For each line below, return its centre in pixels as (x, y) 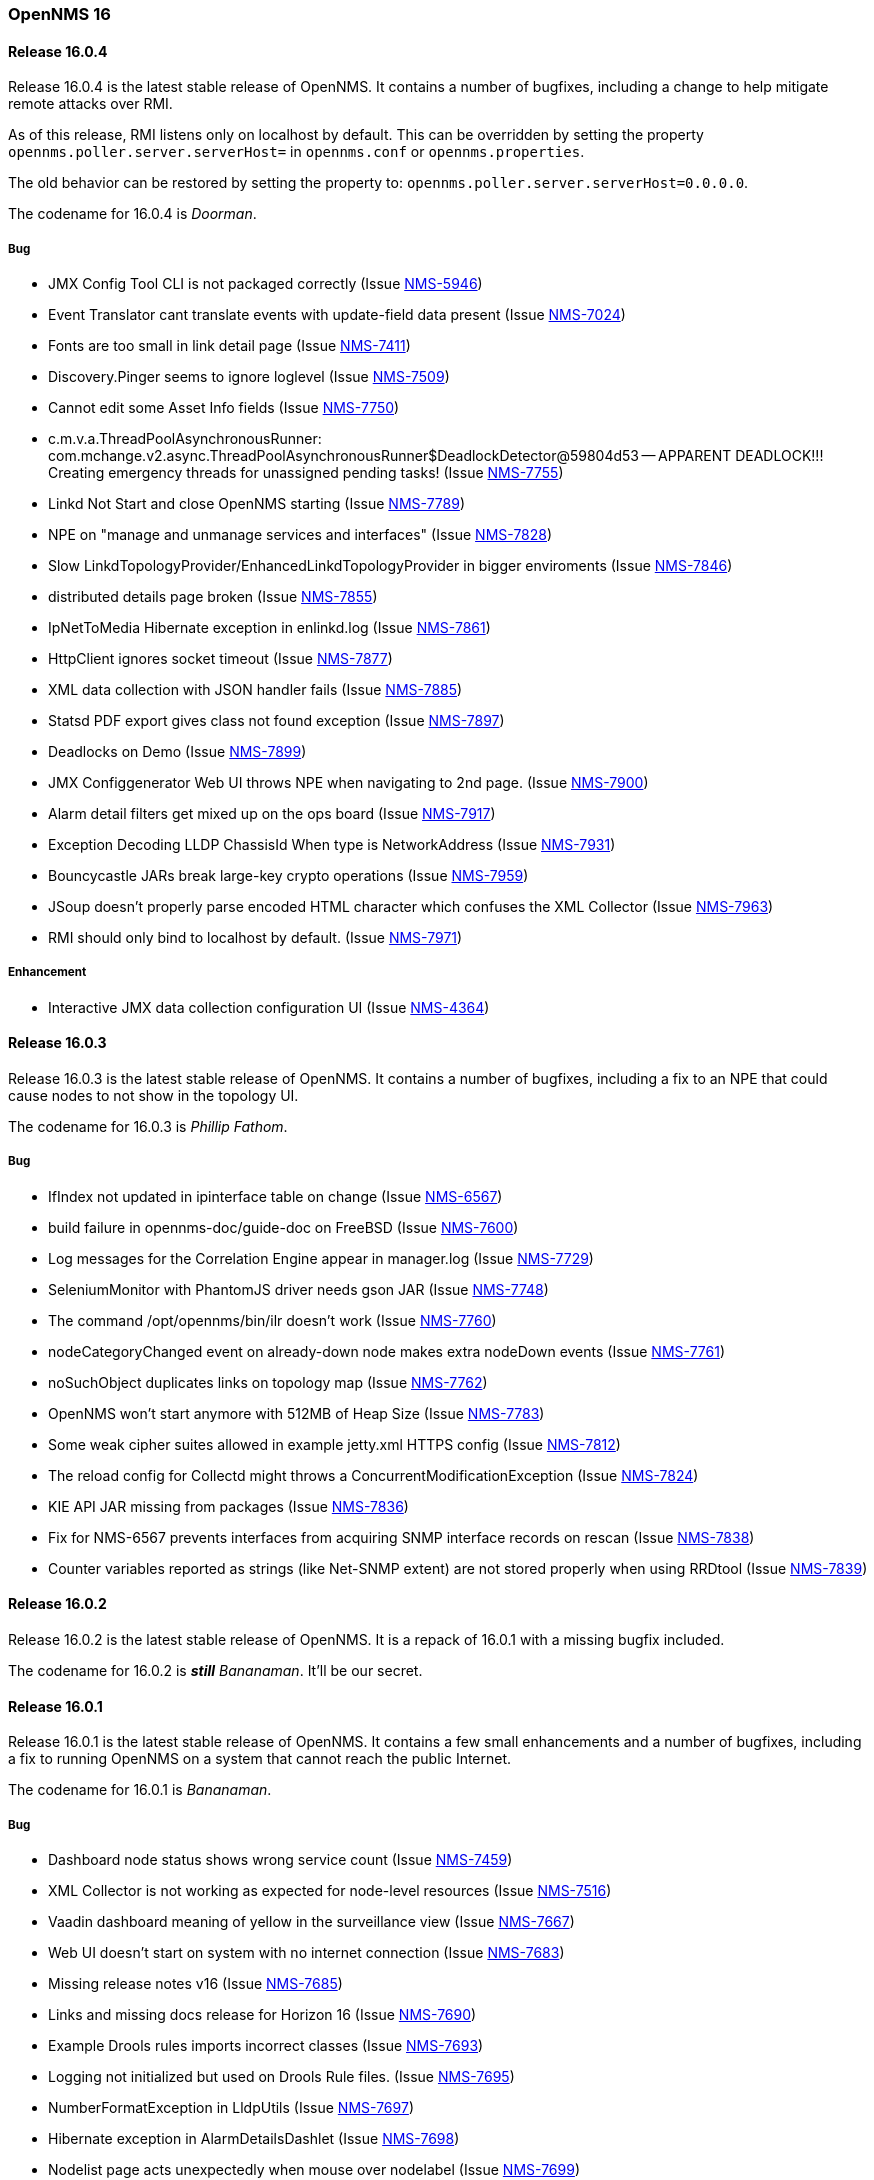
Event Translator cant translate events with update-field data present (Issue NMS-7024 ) (337, 314)
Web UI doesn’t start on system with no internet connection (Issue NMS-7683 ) (306, 1952)
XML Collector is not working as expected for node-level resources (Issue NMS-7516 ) (330, 1890)
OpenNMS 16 (59, 14)
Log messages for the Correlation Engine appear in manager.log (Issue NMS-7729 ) (321, 1258)
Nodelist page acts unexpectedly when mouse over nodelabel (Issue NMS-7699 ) (314, 2169)
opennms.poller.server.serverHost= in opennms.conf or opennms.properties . (296, 152)
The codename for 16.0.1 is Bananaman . (140, 1790)
